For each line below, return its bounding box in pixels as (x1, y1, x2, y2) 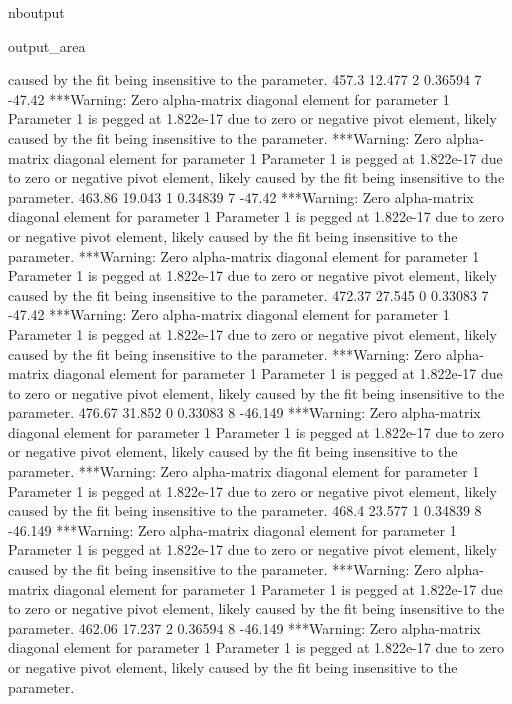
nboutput (8, 2, 65, 22)
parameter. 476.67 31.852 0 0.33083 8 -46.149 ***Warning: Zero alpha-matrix (8, 402, 481, 423)
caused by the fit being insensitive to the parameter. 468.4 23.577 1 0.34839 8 (8, 500, 482, 521)
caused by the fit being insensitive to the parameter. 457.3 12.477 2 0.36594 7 (8, 69, 482, 90)
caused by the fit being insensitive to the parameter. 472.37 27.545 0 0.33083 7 (8, 284, 489, 305)
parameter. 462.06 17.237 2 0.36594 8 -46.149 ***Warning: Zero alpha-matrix (8, 617, 481, 638)
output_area (8, 35, 86, 56)
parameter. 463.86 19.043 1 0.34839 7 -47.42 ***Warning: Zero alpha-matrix (8, 186, 474, 207)
